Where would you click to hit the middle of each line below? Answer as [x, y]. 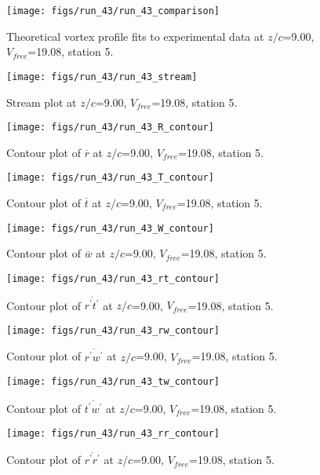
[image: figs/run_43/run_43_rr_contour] [113, 434]
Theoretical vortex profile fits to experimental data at [135, 36]
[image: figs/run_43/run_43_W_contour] [110, 228]
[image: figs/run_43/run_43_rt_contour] [113, 278]
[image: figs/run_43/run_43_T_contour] [110, 178]
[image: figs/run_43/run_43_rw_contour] [113, 330]
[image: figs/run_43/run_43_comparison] [113, 11]
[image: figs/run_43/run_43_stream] [102, 77]
